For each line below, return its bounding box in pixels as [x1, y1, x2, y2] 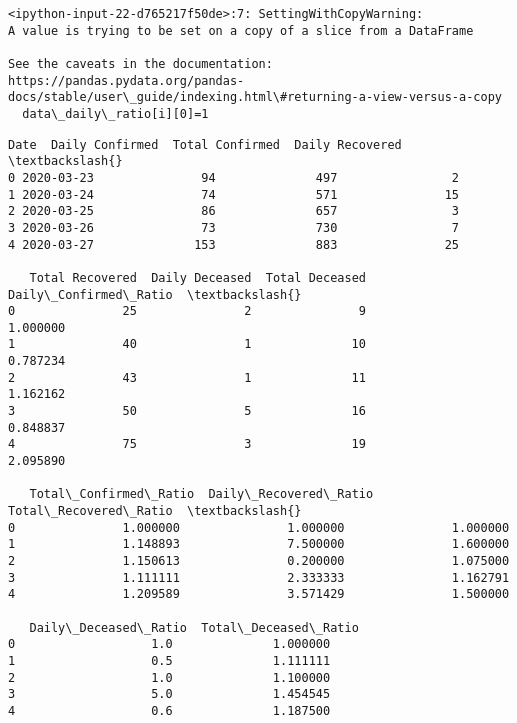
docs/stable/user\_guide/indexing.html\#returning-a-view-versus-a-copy [8, 90, 502, 105]
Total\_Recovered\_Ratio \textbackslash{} [8, 504, 302, 519]
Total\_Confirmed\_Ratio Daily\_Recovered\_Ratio [29, 487, 374, 502]
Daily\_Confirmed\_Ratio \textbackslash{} [8, 287, 302, 302]
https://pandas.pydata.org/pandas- [8, 73, 245, 88]
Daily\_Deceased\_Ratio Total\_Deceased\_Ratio [29, 620, 359, 635]
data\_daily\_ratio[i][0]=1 [22, 106, 209, 121]
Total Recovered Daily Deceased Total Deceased [29, 270, 366, 285]
